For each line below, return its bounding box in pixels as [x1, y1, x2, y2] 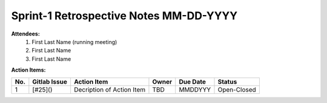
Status [217, 77, 237, 86]
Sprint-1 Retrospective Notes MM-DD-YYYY [11, 9, 238, 22]
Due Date [179, 77, 206, 86]
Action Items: [11, 66, 46, 73]
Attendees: [11, 30, 41, 37]
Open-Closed [217, 85, 257, 93]
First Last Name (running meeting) [31, 38, 117, 45]
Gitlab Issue [32, 77, 68, 86]
